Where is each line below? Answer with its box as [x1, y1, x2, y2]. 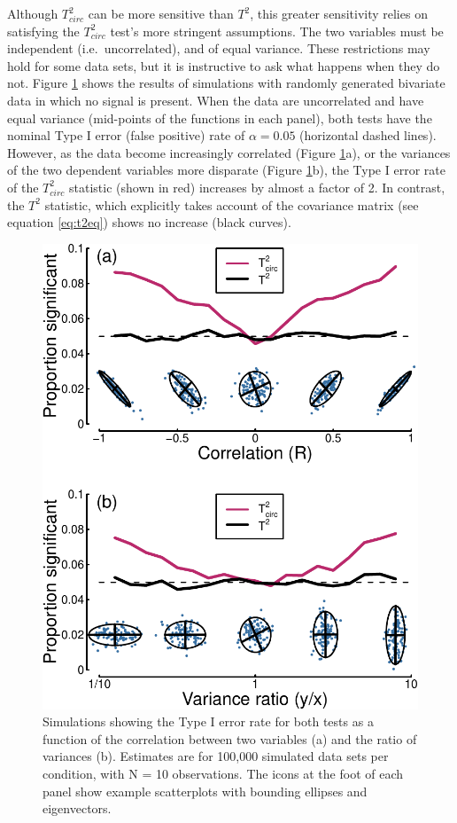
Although [7, 4, 58, 22]
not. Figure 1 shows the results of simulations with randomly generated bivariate [7, 74, 445, 92]
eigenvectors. [43, 799, 112, 818]
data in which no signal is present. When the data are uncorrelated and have [7, 90, 424, 109]
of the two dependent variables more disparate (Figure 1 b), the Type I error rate [7, 161, 445, 179]
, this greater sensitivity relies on [250, 4, 428, 22]
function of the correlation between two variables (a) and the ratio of [43, 729, 417, 748]
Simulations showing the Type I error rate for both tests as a [43, 712, 374, 731]
